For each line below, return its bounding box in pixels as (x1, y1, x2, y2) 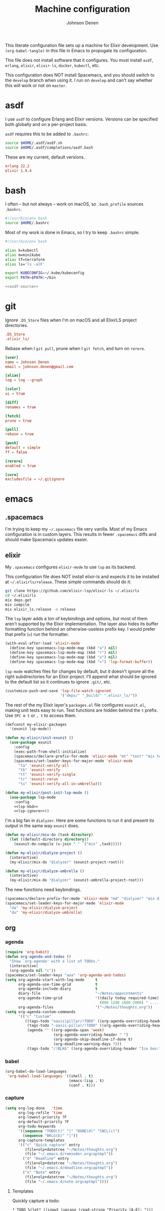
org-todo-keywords (18, 1124, 56, 1129)
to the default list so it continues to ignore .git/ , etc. (5, 679, 111, 685)
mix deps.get (5, 598, 32, 603)
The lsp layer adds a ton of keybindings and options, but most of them (5, 616, 148, 622)
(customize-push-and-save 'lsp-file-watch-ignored (5, 688, 111, 693)
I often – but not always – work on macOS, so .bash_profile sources (5, 201, 144, 207)
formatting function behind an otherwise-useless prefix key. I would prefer (5, 626, 156, 632)
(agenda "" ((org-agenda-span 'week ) (27, 1028, 105, 1033)
